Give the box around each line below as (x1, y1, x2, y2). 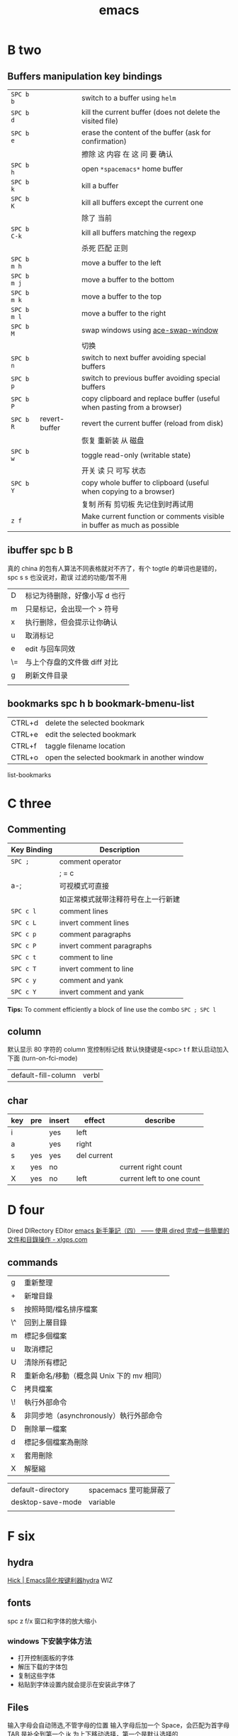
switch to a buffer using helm (81, 93, 176, 103)
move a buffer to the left (81, 258, 161, 267)
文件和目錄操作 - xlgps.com (7, 1235, 88, 1244)
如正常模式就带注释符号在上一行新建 (59, 894, 181, 904)
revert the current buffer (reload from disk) (81, 418, 224, 428)
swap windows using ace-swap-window (81, 325, 218, 335)
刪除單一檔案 (24, 1424, 67, 1434)
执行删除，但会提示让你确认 (25, 617, 118, 627)
